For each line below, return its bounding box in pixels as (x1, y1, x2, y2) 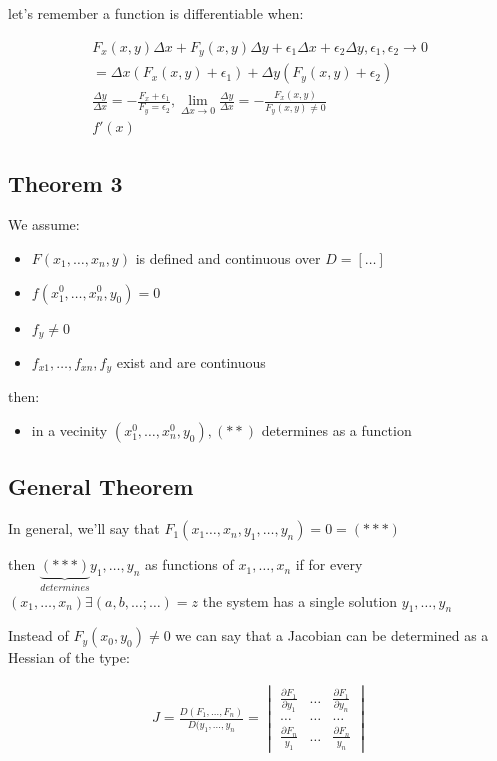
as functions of (144, 554, 234, 575)
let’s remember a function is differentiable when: (8, 3, 304, 23)
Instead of (8, 625, 69, 646)
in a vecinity (31, 420, 108, 441)
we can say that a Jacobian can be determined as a (175, 625, 489, 646)
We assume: (8, 214, 80, 235)
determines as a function (261, 420, 412, 441)
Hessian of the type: (8, 647, 130, 668)
